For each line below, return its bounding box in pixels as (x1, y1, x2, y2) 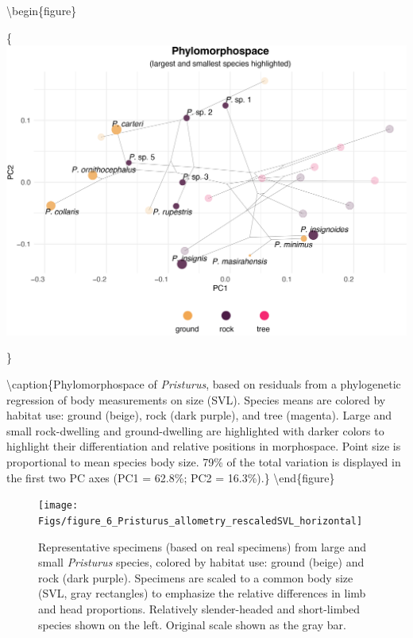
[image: (38, 500, 79, 512)
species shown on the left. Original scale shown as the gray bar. (38, 616, 346, 632)
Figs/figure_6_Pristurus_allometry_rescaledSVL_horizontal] (38, 515, 363, 527)
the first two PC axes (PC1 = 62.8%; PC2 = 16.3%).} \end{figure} (6, 469, 335, 485)
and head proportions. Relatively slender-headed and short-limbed (38, 600, 361, 617)
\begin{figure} (6, 2, 77, 18)
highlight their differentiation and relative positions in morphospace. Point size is (6, 438, 401, 454)
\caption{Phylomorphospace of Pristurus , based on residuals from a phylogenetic (6, 376, 401, 392)
